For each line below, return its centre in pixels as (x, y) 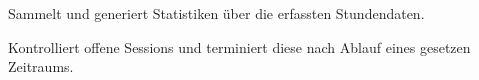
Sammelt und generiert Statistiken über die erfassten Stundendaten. (216, 13)
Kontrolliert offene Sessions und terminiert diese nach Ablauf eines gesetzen (239, 46)
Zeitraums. (41, 66)
